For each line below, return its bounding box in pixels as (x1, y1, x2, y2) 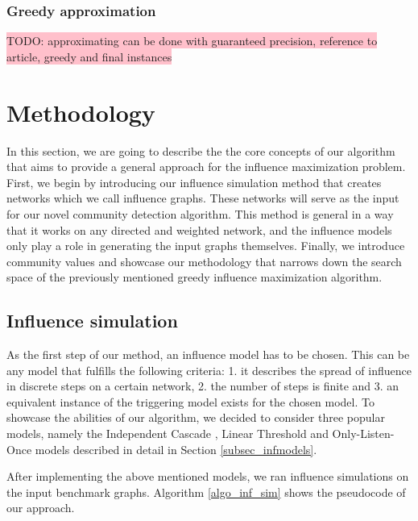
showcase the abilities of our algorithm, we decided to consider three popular (6, 409, 385, 426)
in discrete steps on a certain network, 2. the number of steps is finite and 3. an (6, 377, 399, 394)
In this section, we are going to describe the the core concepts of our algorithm (6, 142, 395, 159)
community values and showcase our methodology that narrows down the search (6, 252, 402, 269)
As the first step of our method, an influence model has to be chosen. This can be (6, 346, 410, 363)
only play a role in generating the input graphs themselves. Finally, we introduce (6, 237, 405, 254)
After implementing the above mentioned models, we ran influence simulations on (6, 468, 409, 485)
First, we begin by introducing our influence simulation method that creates (6, 173, 382, 190)
